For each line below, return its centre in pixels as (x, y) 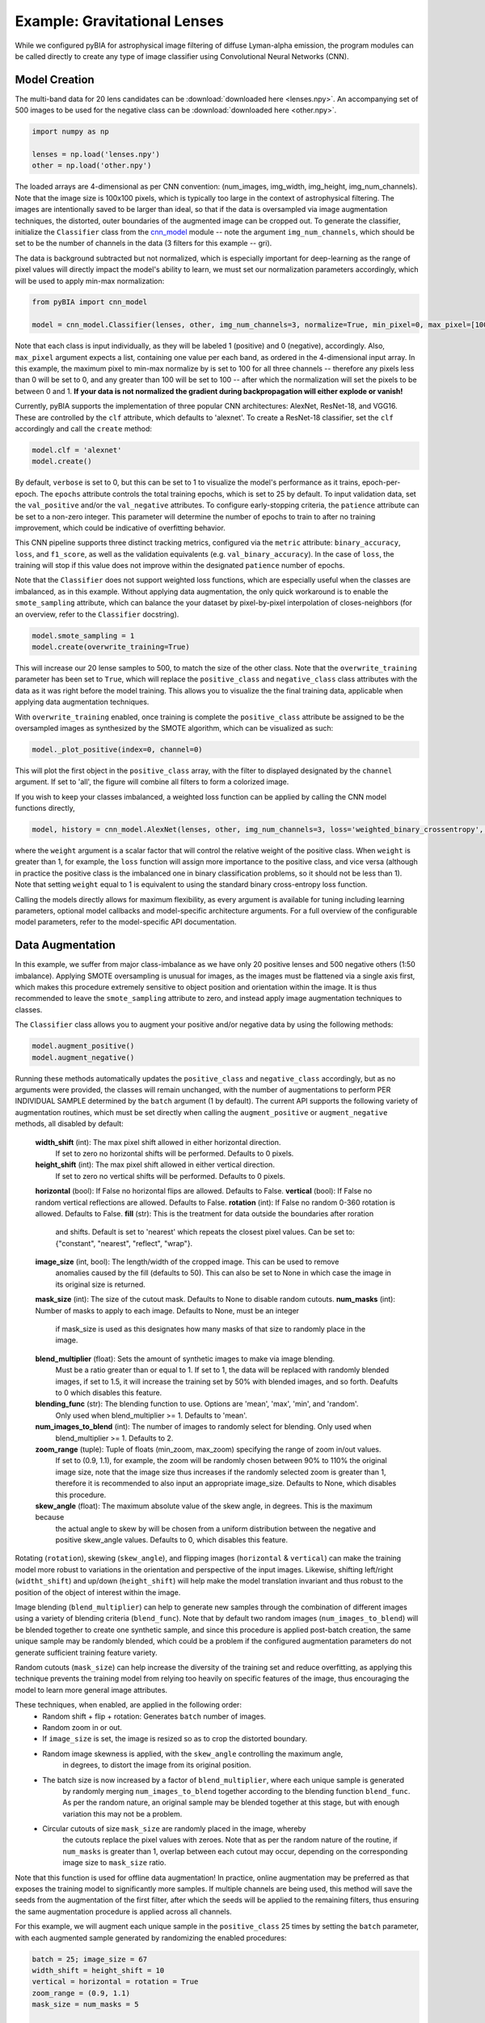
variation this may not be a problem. (122, 1813)
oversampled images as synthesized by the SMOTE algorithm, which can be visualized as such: (174, 727)
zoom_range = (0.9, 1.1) (81, 1993)
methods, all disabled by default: (70, 1124)
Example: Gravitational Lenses (119, 21)
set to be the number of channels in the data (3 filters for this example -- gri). (143, 244)
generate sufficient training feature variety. (86, 1652)
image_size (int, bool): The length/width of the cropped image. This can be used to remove (187, 1262)
